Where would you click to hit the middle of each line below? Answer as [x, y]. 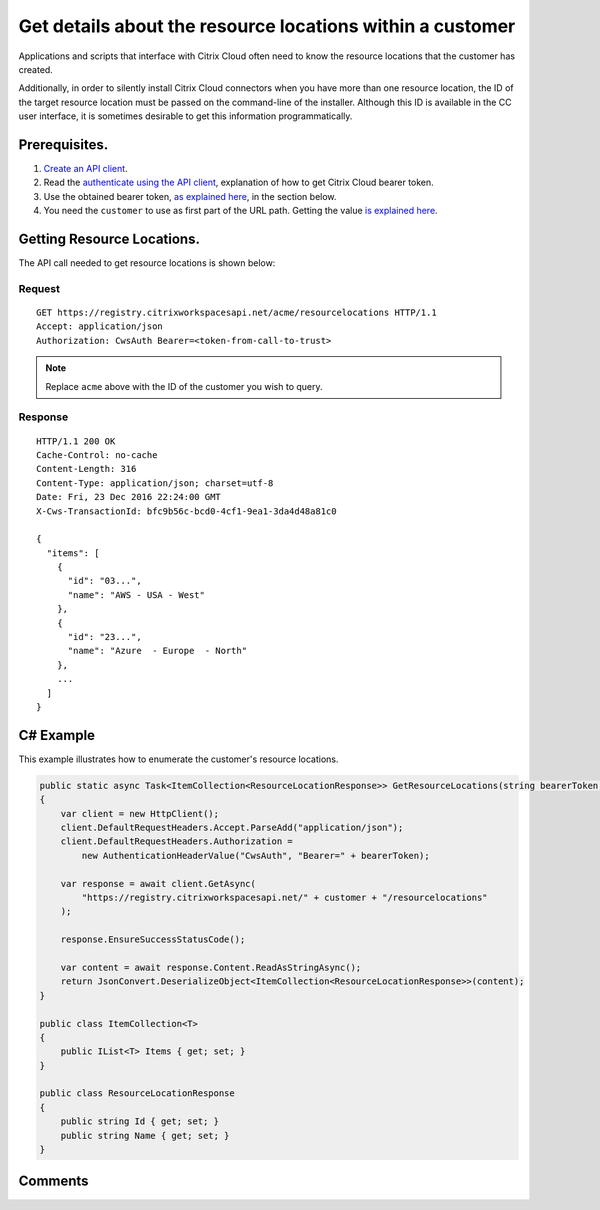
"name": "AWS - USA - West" [136, 594]
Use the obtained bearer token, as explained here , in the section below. [190, 196]
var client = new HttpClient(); [140, 813]
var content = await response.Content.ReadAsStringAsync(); [211, 967]
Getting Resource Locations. [109, 239]
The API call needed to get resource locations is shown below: [147, 263]
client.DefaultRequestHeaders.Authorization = [177, 841]
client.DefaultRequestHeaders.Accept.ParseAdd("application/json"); [232, 828]
